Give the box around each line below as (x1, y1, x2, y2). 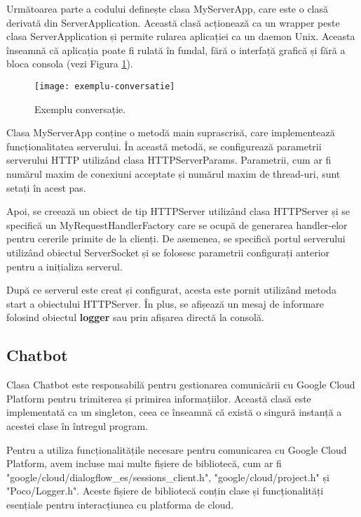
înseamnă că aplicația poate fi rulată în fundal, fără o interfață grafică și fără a (6, 42, 346, 57)
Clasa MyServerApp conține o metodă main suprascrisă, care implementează (6, 125, 335, 140)
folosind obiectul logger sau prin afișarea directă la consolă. (6, 310, 264, 325)
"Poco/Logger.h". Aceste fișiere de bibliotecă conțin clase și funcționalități (6, 483, 324, 498)
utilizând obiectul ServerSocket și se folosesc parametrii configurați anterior (6, 244, 330, 259)
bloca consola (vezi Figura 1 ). (6, 56, 133, 71)
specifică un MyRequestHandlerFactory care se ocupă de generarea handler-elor (6, 217, 348, 232)
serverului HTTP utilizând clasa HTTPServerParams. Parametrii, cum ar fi (6, 152, 332, 167)
